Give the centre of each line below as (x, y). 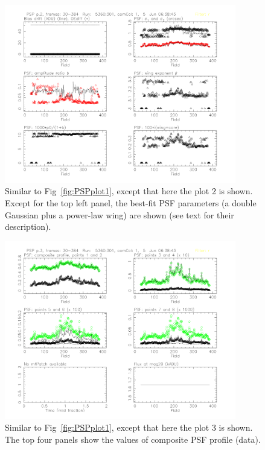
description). (28, 227)
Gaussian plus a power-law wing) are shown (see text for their (120, 214)
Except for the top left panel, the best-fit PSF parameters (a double (131, 202)
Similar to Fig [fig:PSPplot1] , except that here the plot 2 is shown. (129, 191)
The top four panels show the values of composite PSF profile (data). (133, 439)
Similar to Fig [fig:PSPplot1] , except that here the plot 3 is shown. (129, 427)
